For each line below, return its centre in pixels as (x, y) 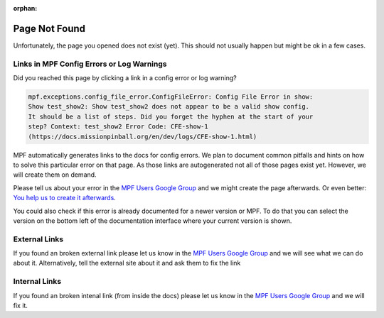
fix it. (21, 305)
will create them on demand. (55, 175)
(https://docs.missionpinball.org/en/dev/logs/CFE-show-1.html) (143, 136)
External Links (38, 239)
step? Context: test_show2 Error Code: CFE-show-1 (118, 127)
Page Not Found (49, 28)
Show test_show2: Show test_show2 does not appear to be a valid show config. (169, 107)
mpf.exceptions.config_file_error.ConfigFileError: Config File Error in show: (171, 97)
